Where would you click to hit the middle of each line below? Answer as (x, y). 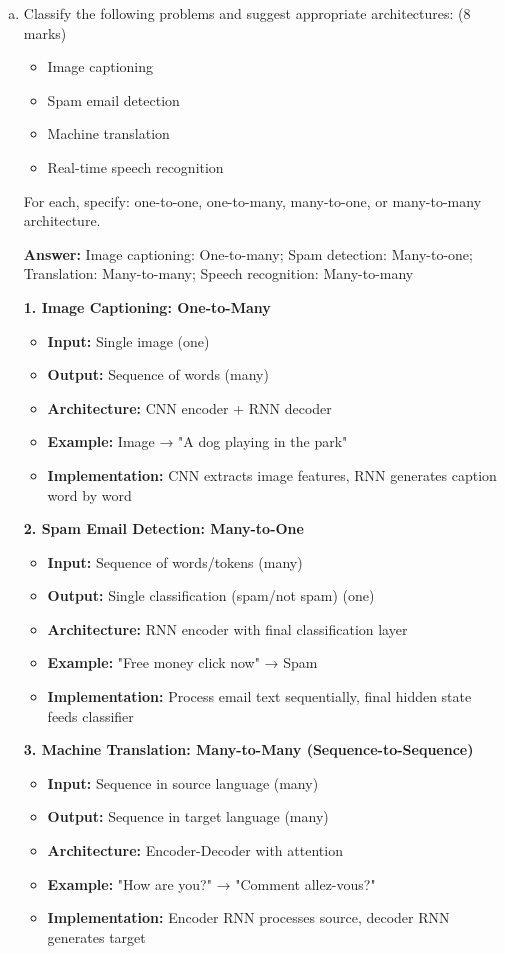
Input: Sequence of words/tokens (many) (175, 561)
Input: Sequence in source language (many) (183, 782)
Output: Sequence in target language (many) (188, 816)
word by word (89, 494)
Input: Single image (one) (128, 340)
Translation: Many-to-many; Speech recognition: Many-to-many (218, 273)
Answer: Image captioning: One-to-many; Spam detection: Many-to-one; (248, 253)
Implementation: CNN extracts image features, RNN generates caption (272, 474)
